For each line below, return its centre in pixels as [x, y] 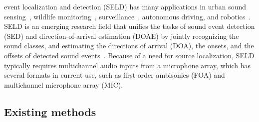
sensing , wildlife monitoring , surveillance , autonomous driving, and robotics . [128, 16]
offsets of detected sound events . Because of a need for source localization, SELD [129, 55]
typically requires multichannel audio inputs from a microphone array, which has [128, 65]
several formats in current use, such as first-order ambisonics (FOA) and [115, 75]
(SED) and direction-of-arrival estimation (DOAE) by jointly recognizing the [122, 36]
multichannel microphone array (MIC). [64, 84]
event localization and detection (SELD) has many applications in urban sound [125, 6]
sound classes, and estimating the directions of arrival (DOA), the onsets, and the [129, 46]
